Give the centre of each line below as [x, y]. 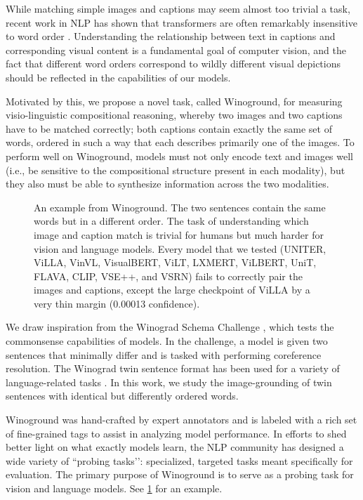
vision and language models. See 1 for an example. [114, 488]
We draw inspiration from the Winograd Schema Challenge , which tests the [170, 327]
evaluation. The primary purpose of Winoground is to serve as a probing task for [180, 474]
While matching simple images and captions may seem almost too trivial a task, [178, 8]
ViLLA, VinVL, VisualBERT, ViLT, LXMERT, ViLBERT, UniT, [175, 262]
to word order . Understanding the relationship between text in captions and [171, 36]
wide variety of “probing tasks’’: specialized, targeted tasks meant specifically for [179, 460]
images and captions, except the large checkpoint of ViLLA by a [172, 290]
